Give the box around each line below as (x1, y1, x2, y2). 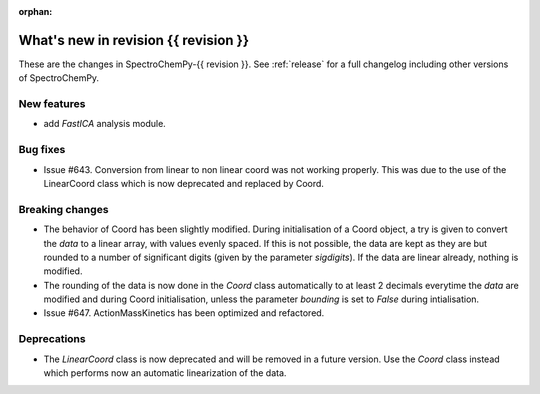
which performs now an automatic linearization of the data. (43, 366, 287, 379)
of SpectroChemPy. (18, 72, 100, 84)
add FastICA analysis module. (43, 118, 167, 130)
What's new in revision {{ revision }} (18, 31, 250, 49)
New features (18, 97, 86, 111)
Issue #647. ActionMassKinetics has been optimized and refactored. (43, 307, 325, 319)
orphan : (18, 6, 53, 17)
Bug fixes (18, 143, 66, 157)
